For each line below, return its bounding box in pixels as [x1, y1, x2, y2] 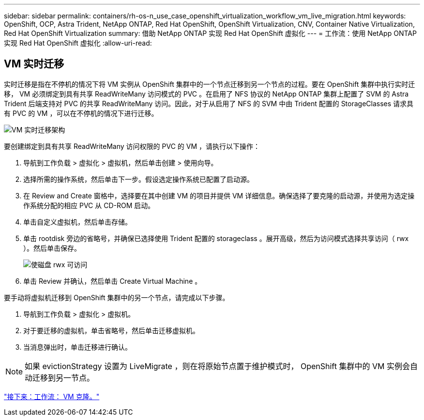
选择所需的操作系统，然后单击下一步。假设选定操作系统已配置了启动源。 [23, 175, 254, 183]
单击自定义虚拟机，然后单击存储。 [23, 217, 132, 226]
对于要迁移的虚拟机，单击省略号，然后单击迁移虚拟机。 [23, 326, 199, 335]
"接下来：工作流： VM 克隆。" [4, 392, 100, 401]
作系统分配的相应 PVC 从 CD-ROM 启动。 [23, 201, 155, 210]
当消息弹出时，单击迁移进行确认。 [23, 342, 132, 351]
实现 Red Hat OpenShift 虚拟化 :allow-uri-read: [4, 39, 152, 47]
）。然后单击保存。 [23, 243, 81, 252]
